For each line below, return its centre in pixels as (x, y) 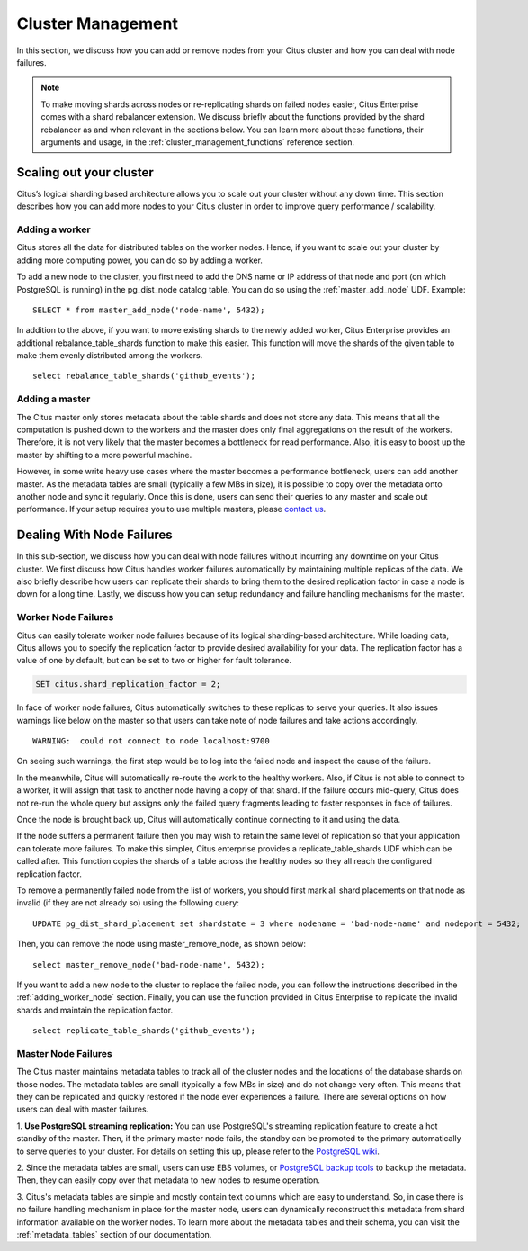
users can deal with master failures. (83, 1109)
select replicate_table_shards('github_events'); (144, 1031)
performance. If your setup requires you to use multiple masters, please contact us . (171, 509)
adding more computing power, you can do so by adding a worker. (139, 260)
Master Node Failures (64, 1053)
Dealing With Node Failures (94, 535)
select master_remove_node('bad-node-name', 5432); (149, 964)
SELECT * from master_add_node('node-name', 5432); (149, 310)
